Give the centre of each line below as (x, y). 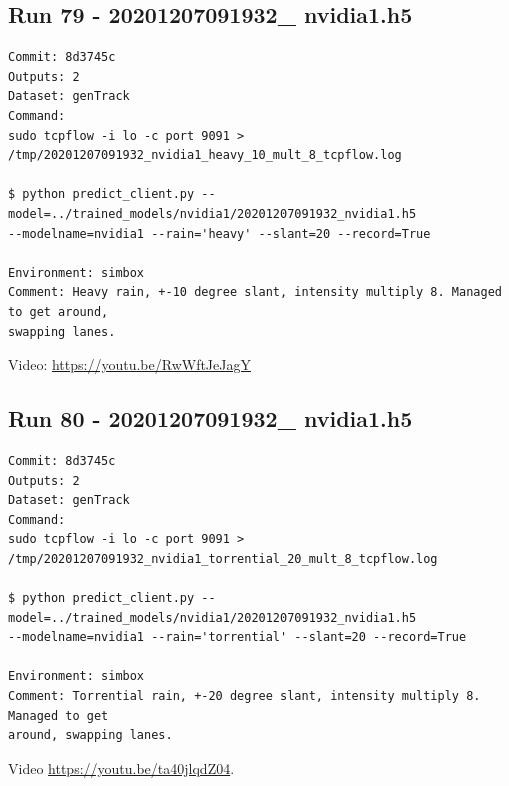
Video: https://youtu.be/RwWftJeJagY (129, 364)
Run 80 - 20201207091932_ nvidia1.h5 (210, 418)
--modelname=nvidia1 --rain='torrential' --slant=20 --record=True (237, 637)
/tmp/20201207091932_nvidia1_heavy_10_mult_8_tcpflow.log (205, 155)
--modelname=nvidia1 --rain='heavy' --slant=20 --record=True (219, 233)
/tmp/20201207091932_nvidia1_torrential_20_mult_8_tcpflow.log (223, 558)
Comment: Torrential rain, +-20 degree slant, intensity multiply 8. (244, 696)
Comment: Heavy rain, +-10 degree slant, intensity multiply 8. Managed (255, 292)
